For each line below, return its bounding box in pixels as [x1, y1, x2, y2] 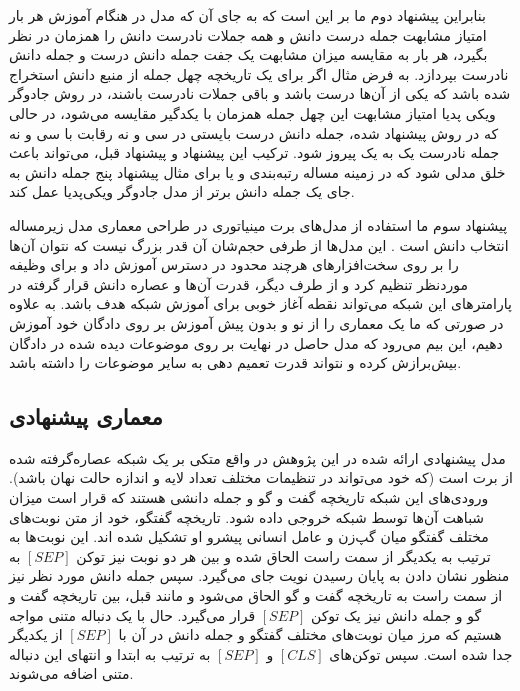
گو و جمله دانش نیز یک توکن [311, 604, 482, 625]
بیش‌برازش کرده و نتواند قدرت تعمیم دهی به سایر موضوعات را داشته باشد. [9, 352, 462, 373]
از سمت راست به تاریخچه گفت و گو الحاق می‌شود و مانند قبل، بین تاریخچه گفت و [9, 585, 503, 606]
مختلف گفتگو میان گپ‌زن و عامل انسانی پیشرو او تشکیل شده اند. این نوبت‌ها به [9, 526, 489, 547]
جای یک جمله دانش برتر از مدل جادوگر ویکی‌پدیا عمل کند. [9, 181, 355, 202]
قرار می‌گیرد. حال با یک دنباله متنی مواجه [9, 604, 256, 625]
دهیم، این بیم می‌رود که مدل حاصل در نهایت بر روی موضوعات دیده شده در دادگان [9, 332, 503, 353]
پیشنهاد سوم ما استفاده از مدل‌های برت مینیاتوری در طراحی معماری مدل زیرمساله [9, 214, 508, 235]
